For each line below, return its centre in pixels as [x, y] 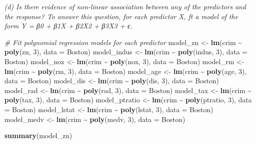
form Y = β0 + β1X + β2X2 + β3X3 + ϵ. [68, 26]
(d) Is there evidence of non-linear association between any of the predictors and [125, 6]
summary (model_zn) [38, 135]
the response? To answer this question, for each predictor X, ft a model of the [121, 16]
